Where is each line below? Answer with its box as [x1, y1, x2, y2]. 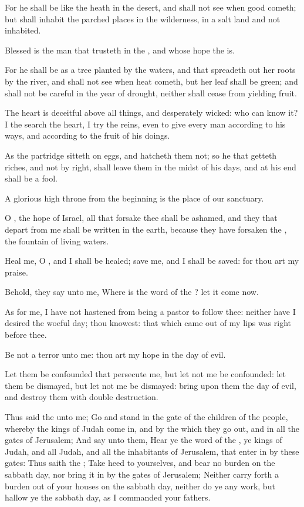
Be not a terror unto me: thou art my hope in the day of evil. [5, 348, 226, 360]
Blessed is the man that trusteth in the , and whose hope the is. [5, 43, 235, 56]
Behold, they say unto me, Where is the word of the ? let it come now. [5, 286, 259, 298]
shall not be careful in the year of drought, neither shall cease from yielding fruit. [5, 86, 297, 99]
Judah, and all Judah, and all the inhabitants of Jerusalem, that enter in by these [5, 445, 299, 457]
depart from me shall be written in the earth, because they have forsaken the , [5, 223, 287, 235]
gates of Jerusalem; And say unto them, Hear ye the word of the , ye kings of [5, 434, 282, 446]
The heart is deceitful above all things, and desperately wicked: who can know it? [5, 106, 298, 119]
